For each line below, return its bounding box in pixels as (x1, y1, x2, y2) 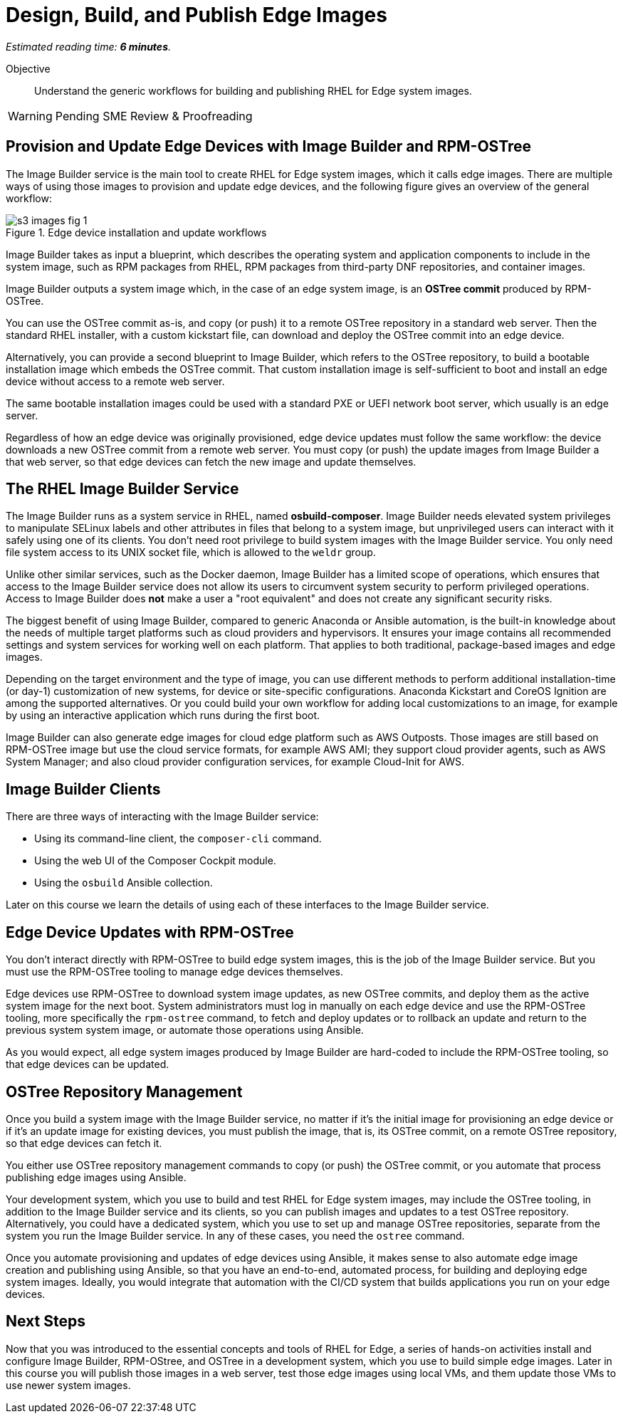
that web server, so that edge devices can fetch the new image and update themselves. (6, 455, 417, 468)
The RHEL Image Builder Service (6, 480, 239, 498)
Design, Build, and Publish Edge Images (6, 3, 387, 27)
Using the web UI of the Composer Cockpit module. (34, 854, 276, 867)
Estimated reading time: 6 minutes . (6, 40, 171, 53)
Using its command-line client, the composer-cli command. (34, 832, 322, 845)
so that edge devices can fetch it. (6, 1136, 162, 1149)
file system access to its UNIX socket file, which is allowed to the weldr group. (6, 546, 376, 559)
